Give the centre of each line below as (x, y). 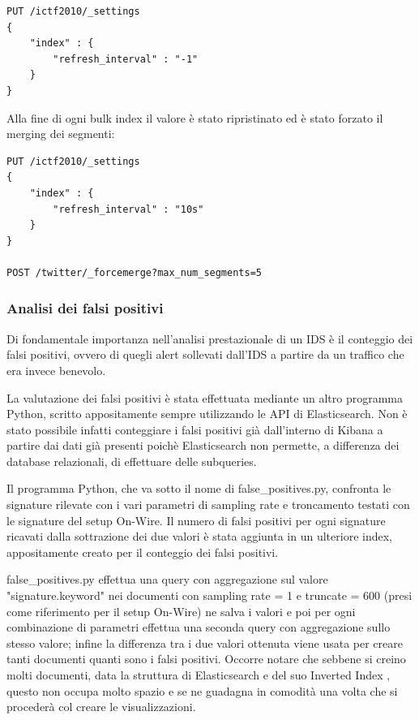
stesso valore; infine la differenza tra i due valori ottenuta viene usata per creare (205, 642)
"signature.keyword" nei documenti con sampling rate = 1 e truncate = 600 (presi (209, 595)
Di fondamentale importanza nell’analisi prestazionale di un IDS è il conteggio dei (210, 338)
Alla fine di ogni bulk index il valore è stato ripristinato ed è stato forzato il (195, 117)
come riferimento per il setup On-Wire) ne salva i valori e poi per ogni (181, 611)
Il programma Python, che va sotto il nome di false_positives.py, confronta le (199, 488)
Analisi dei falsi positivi (85, 308)
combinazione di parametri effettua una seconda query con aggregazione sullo (199, 627)
